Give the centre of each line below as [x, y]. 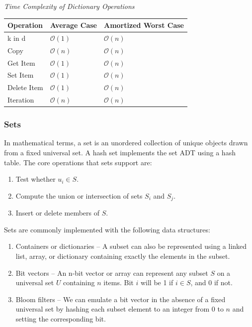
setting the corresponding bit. [61, 319]
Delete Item [25, 87]
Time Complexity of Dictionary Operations [69, 6]
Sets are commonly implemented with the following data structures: [107, 229]
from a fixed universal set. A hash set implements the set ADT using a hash [120, 153]
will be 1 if [157, 282]
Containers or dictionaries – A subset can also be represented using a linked [131, 246]
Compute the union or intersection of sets [79, 195]
